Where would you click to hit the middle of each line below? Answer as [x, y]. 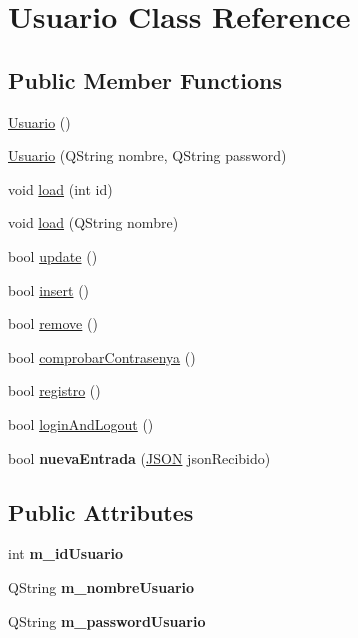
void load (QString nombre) [93, 222]
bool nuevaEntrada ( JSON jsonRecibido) [139, 457]
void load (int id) [60, 188]
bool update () [53, 255]
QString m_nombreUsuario [101, 586]
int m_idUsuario [66, 553]
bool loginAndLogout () [81, 423]
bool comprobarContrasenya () [102, 356]
